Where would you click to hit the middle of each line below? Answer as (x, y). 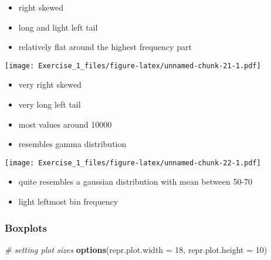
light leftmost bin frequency (68, 201)
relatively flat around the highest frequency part (105, 47)
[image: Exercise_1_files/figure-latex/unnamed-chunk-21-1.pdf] (133, 66)
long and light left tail (58, 27)
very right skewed (50, 84)
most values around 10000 (65, 124)
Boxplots (26, 227)
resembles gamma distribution (72, 144)
